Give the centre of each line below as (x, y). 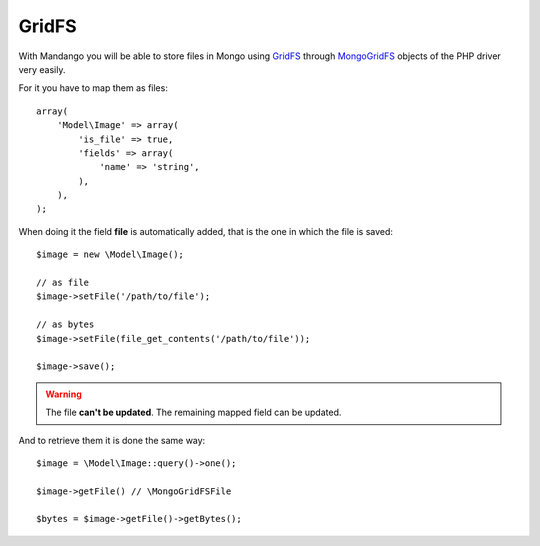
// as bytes (65, 324)
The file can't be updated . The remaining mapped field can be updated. (193, 412)
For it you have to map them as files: (93, 88)
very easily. (42, 69)
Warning (63, 394)
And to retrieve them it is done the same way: (112, 440)
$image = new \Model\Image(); (110, 254)
